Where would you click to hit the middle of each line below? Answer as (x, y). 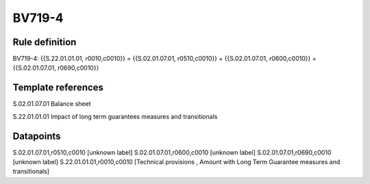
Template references (58, 88)
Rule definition (45, 42)
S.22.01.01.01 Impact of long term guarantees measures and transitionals (115, 116)
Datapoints (37, 136)
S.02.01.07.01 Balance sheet (52, 104)
